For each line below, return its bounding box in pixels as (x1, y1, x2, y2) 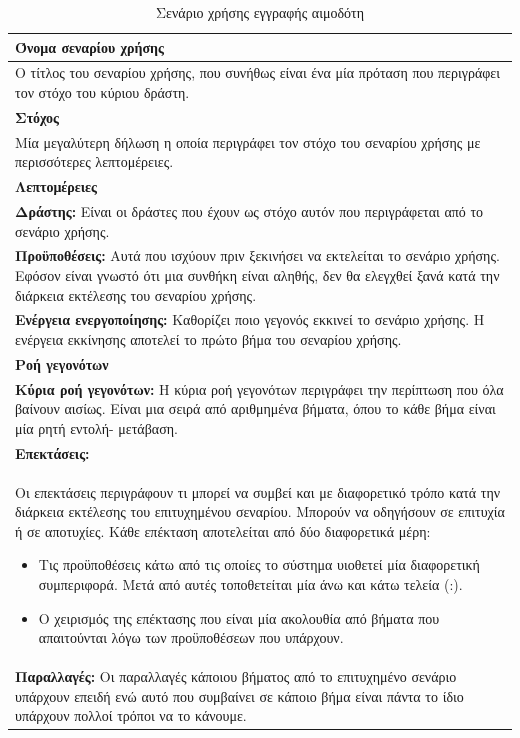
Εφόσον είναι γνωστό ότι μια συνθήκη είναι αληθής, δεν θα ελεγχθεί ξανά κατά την (15, 265, 500, 286)
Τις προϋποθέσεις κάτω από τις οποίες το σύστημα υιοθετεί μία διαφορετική (38, 554, 480, 575)
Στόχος (15, 106, 59, 127)
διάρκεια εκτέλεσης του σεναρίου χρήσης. (15, 284, 257, 305)
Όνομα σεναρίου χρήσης (15, 36, 164, 57)
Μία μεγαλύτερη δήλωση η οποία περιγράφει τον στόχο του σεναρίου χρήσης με (15, 131, 481, 152)
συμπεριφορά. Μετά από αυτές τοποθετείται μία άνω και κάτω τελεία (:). (38, 574, 463, 594)
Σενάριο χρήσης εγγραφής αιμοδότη (156, 2, 364, 22)
